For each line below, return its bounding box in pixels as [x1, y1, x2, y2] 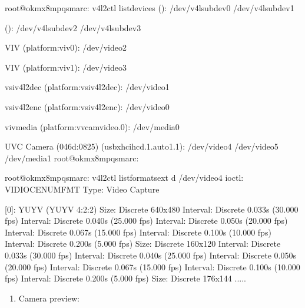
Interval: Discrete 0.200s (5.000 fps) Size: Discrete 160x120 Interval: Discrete [5, 237, 281, 250]
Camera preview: [18, 292, 79, 304]
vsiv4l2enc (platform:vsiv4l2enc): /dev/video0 [5, 100, 170, 112]
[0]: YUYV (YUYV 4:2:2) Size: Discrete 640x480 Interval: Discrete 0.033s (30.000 [5, 203, 299, 215]
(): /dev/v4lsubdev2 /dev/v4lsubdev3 [5, 21, 141, 34]
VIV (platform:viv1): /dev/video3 [5, 61, 127, 73]
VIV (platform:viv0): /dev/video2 [5, 41, 127, 54]
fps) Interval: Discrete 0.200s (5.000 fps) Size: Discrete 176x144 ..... [5, 272, 246, 284]
